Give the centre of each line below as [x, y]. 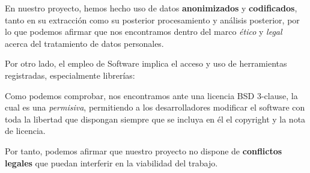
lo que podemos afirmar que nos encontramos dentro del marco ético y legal [144, 32]
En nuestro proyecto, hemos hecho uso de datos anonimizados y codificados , [151, 8]
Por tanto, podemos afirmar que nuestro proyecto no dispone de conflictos [144, 150]
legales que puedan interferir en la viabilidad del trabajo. [111, 162]
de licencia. [25, 131]
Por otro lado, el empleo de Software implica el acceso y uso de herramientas [146, 63]
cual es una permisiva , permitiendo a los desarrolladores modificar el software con [155, 107]
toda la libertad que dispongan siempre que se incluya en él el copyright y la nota [155, 119]
